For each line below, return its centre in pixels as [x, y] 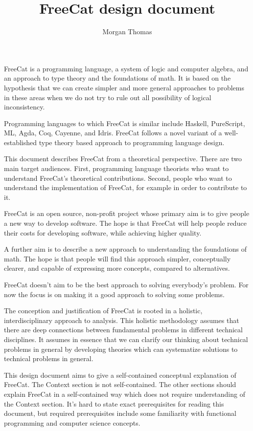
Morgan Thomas [127, 32]
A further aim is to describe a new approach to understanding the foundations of [125, 249]
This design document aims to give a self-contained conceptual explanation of [120, 375]
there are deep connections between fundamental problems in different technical [123, 330]
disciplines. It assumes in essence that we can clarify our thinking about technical [126, 339]
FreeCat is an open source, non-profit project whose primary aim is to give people [127, 213]
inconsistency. [24, 107]
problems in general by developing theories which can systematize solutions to [121, 349]
